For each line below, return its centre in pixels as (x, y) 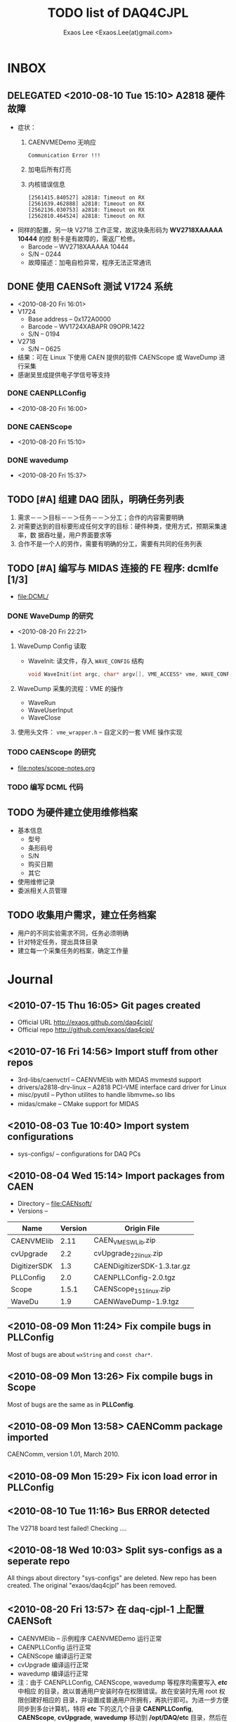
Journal (30, 979)
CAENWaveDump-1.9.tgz (136, 1301)
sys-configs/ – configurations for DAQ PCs (79, 1154)
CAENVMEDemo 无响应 (62, 142)
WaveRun (42, 703)
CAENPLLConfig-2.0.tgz (135, 1277)
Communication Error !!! (64, 155)
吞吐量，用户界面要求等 (78, 535)
